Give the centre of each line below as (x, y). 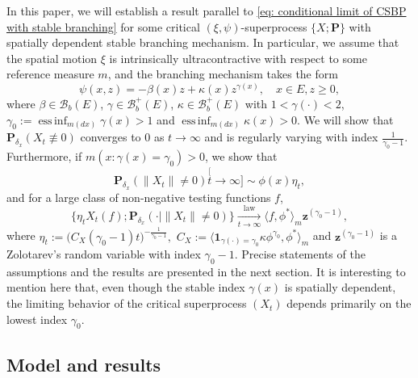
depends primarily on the (349, 303)
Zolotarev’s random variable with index (104, 254)
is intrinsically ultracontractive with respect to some (238, 58)
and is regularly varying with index (291, 137)
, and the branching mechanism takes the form (223, 74)
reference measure (50, 74)
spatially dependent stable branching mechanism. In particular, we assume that (203, 42)
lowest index (37, 319)
